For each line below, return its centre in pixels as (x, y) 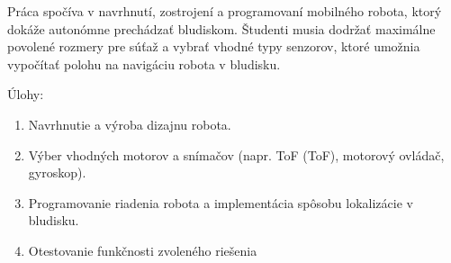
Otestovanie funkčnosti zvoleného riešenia (143, 250)
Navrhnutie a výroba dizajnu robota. (130, 124)
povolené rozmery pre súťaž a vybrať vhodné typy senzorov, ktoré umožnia (214, 46)
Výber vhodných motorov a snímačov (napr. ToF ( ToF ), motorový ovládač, (236, 154)
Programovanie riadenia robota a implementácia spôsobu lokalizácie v (221, 202)
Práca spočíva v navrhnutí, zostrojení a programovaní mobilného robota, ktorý (225, 11)
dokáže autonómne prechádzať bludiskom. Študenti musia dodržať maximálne (221, 28)
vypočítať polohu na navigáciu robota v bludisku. (144, 63)
